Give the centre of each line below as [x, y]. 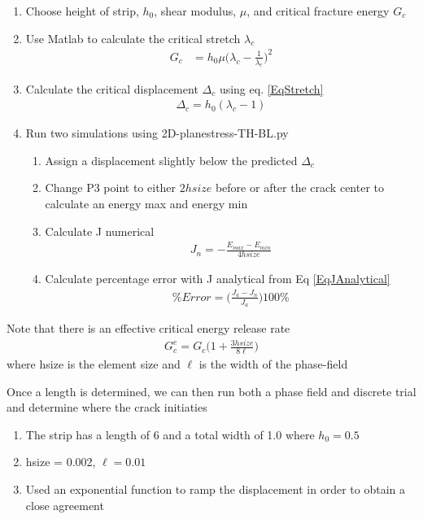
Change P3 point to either [111, 188]
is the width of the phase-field [273, 363]
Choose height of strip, [82, 11]
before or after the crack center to [300, 188]
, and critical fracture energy [318, 11]
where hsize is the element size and [94, 363]
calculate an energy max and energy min [146, 203]
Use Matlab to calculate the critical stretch [133, 38]
